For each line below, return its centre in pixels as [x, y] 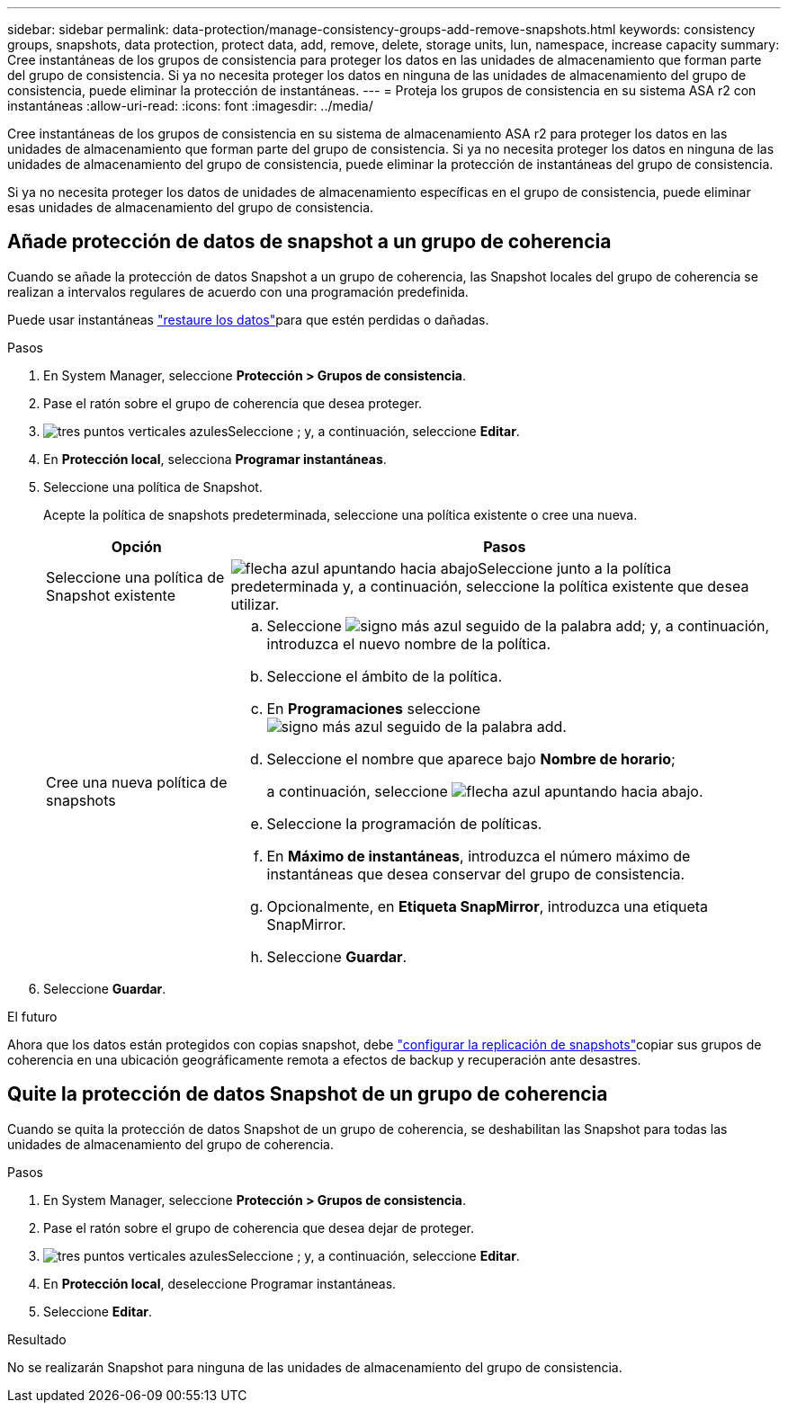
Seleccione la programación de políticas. [404, 823]
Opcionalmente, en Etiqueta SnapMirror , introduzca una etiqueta [488, 906]
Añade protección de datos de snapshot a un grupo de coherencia [309, 242]
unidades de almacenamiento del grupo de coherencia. [171, 1144]
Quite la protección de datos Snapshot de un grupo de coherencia [308, 1094]
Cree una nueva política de [137, 782]
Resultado [37, 1339]
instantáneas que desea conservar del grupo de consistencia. [476, 874]
